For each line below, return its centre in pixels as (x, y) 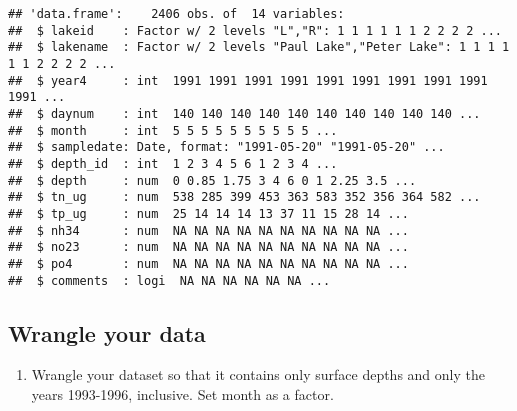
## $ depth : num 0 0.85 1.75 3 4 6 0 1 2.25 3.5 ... (212, 180)
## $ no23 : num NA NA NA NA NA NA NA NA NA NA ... (208, 247)
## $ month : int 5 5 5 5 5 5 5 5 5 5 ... (173, 130)
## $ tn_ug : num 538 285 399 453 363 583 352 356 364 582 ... (244, 197)
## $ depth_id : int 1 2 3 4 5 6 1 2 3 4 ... (173, 163)
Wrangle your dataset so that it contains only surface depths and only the (258, 374)
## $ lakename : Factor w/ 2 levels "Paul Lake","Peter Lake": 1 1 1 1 (259, 47)
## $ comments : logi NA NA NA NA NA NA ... (169, 280)
